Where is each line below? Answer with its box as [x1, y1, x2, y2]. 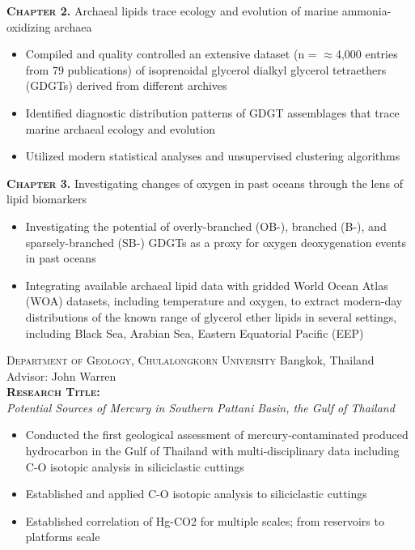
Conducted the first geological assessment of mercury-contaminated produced [25, 426, 409, 443]
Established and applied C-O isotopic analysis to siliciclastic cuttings [25, 485, 367, 502]
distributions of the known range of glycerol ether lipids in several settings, [25, 308, 397, 325]
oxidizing [6, 18, 51, 35]
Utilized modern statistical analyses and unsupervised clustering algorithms [25, 147, 400, 164]
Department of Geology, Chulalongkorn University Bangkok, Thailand [6, 352, 375, 369]
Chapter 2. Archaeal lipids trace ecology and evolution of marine [6, 2, 339, 19]
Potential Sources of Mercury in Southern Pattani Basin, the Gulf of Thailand [6, 399, 395, 416]
